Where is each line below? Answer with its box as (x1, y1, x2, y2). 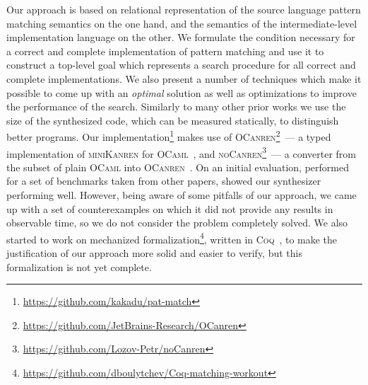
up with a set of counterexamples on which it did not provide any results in (6, 201, 333, 216)
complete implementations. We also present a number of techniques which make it (6, 71, 362, 86)
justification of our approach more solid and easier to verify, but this (6, 246, 302, 260)
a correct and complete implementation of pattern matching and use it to (6, 43, 324, 58)
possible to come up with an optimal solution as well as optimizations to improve (6, 85, 357, 100)
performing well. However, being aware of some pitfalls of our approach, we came (6, 188, 357, 202)
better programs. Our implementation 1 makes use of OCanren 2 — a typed (6, 127, 331, 144)
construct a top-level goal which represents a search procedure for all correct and (6, 57, 356, 72)
